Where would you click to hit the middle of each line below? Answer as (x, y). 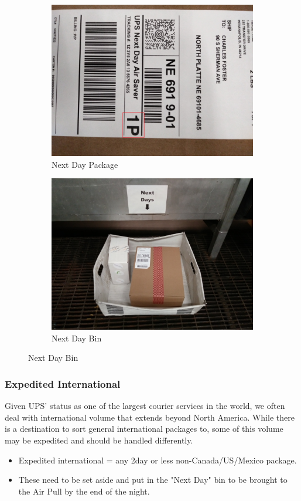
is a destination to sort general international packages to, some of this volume (144, 429)
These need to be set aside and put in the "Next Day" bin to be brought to (153, 480)
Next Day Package (85, 164)
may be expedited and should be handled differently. (99, 440)
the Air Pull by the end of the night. (84, 491)
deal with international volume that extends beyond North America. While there (150, 417)
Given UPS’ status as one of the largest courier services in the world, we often (145, 406)
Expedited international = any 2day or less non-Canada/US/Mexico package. (158, 460)
